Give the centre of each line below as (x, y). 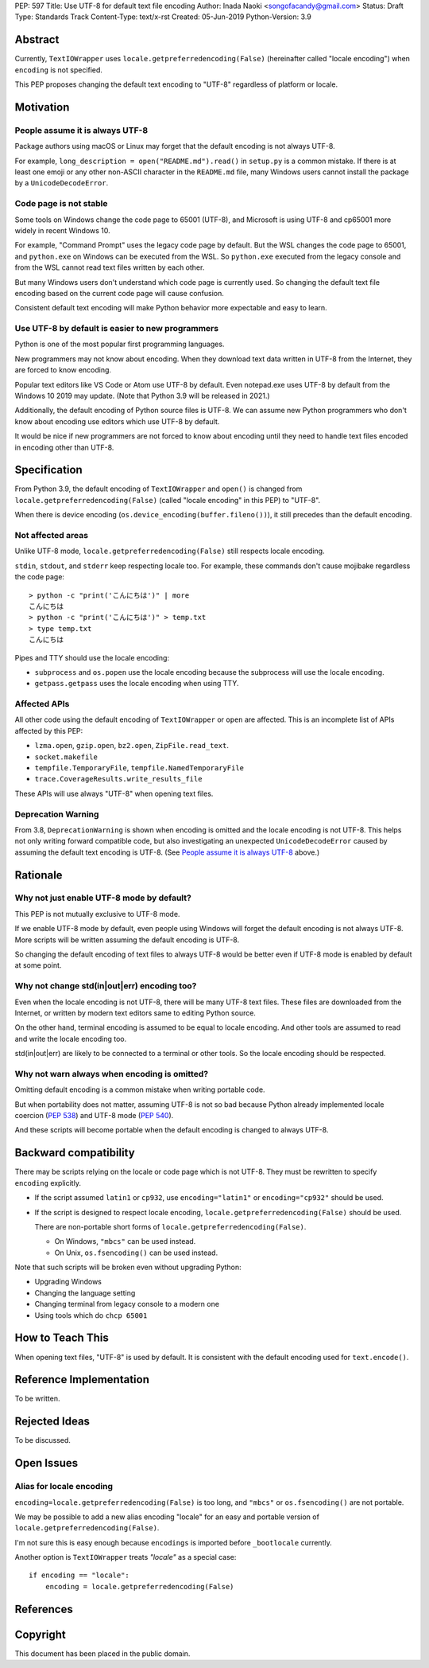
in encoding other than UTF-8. (64, 447)
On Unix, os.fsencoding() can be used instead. (136, 1253)
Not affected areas (52, 535)
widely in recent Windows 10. (62, 230)
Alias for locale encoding (64, 1487)
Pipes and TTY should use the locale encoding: (92, 657)
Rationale (39, 875)
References (44, 1609)
